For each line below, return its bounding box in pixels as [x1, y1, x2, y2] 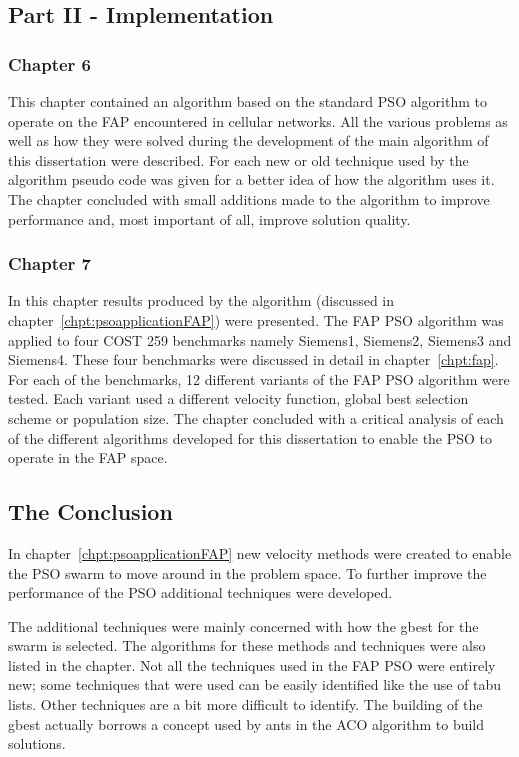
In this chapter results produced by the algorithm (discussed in [8, 290, 395, 311]
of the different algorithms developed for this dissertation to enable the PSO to [8, 427, 493, 448]
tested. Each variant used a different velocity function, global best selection [8, 388, 469, 409]
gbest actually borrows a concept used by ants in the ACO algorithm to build [8, 713, 485, 734]
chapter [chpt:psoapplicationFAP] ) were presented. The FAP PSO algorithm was [8, 309, 504, 330]
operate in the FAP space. [8, 447, 168, 468]
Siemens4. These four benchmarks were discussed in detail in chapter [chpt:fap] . [8, 349, 499, 370]
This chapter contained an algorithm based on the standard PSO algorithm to [8, 91, 487, 111]
